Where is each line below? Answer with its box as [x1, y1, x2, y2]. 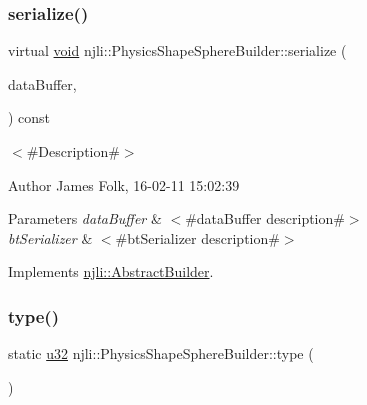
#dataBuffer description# [185, 208, 345, 229]
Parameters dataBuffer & [8, 208, 162, 229]
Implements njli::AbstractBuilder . [8, 261, 214, 282]
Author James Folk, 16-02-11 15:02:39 [8, 174, 240, 195]
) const [8, 107, 51, 128]
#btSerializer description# [115, 227, 280, 248]
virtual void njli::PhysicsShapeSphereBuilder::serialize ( [8, 40, 347, 61]
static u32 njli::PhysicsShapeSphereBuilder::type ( [8, 343, 314, 364]
